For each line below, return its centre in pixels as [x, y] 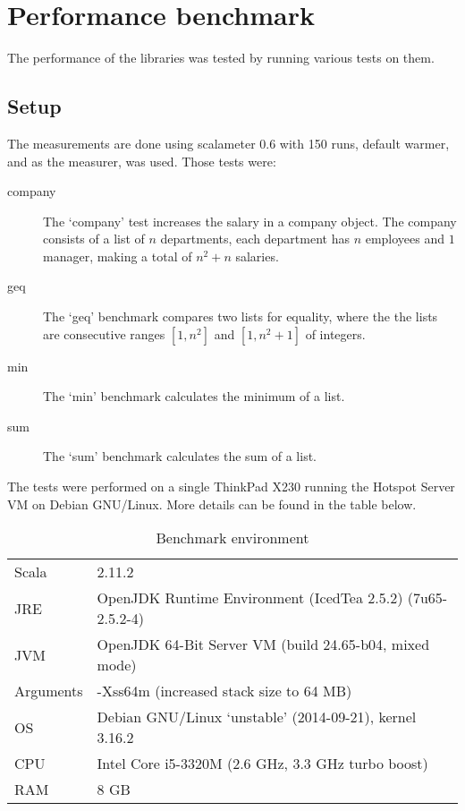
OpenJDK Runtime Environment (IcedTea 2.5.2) [250, 598]
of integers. [335, 333]
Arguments [49, 691]
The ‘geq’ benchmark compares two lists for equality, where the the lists [241, 316]
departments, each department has [255, 239]
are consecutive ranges [104, 333]
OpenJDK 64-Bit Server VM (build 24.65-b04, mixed [263, 645]
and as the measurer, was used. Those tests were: [142, 161]
